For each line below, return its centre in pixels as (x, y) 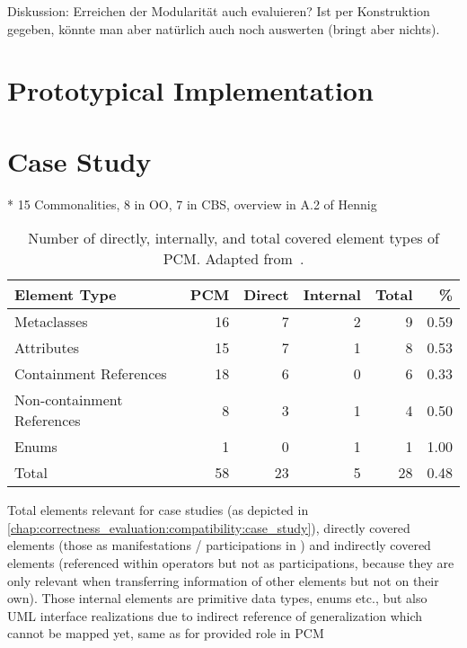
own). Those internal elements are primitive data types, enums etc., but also (217, 598)
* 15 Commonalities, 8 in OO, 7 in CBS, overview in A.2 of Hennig (192, 204)
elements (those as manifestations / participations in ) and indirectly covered (219, 545)
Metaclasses (51, 322)
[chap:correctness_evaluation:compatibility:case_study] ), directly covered (209, 527)
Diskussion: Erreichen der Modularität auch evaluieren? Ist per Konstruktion (219, 11)
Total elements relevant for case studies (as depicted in (158, 510)
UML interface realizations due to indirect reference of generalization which (215, 615)
